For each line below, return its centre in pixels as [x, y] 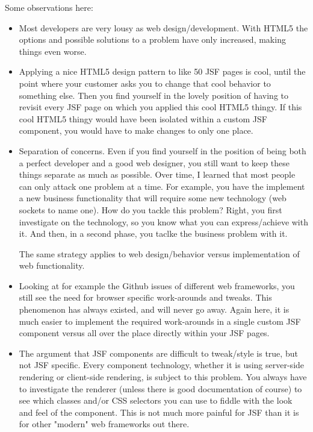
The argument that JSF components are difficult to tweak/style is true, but [158, 353]
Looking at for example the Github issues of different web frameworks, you [157, 285]
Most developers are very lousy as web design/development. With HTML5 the [163, 27]
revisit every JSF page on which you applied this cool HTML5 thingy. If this [160, 107]
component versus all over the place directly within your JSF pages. [144, 333]
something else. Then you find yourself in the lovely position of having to [153, 95]
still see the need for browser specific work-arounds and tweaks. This [145, 297]
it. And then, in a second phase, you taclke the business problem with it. [153, 233]
